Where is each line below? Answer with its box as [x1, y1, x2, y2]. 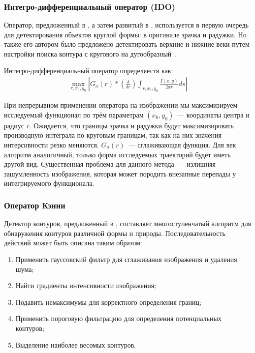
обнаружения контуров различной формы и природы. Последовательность [4, 228, 225, 238]
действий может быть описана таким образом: [4, 237, 142, 248]
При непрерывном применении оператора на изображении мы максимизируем [4, 100, 238, 110]
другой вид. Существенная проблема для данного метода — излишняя [4, 159, 216, 169]
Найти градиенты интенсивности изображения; [15, 280, 157, 291]
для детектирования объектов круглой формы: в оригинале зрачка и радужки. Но [4, 29, 247, 39]
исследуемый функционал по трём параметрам [4, 109, 144, 119]
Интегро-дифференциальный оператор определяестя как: [4, 65, 173, 75]
